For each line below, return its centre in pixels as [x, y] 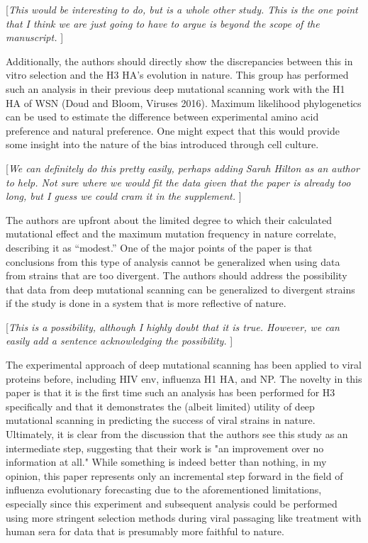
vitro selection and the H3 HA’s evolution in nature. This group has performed [177, 75]
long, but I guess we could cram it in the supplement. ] [124, 196]
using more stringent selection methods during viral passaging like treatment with [184, 517]
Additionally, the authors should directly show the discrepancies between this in [179, 61]
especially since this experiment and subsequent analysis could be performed [172, 503]
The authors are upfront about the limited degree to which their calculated [169, 219]
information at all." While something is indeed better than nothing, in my [166, 462]
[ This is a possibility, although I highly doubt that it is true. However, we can [173, 326]
